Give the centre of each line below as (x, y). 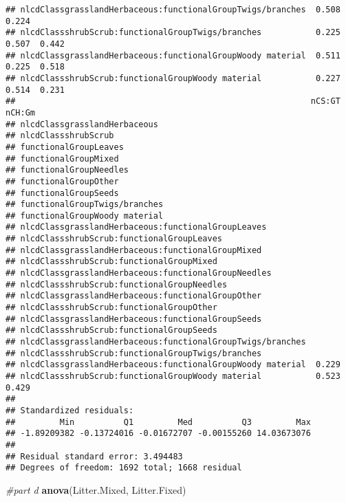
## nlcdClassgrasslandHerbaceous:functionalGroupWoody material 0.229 (173, 365)
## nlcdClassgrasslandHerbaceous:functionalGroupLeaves (136, 227)
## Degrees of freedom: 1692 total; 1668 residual (124, 468)
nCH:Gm (20, 112)
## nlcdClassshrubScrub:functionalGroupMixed (111, 262)
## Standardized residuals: (70, 410)
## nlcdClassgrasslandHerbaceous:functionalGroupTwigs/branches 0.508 (173, 10)
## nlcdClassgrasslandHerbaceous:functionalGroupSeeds (134, 319)
